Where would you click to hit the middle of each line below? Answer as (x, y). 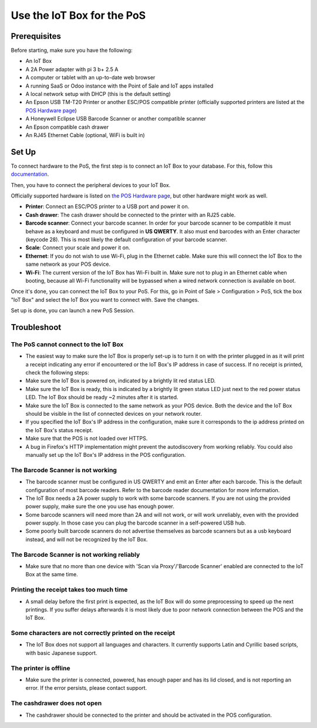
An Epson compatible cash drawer (67, 127)
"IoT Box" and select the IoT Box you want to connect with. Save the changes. (105, 299)
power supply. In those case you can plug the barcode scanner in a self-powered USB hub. (136, 523)
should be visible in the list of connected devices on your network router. (114, 414)
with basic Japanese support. (61, 653)
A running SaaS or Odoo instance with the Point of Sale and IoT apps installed (119, 86)
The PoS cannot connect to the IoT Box (67, 344)
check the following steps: (57, 373)
